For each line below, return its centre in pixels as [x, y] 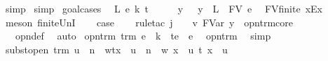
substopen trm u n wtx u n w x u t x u [116, 49]
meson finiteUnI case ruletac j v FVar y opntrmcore [149, 22]
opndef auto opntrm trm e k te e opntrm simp [143, 36]
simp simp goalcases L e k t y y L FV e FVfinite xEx [164, 8]
